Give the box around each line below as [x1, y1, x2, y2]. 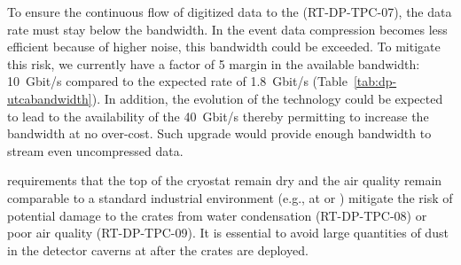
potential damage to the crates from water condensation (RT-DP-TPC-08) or [7, 206, 427, 224]
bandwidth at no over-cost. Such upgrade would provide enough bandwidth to [7, 124, 432, 143]
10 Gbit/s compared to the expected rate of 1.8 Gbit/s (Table [7, 72, 348, 90]
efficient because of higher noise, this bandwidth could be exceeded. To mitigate [7, 37, 441, 56]
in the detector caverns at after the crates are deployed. [7, 240, 309, 259]
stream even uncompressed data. [7, 141, 184, 160]
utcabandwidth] [7, 89, 92, 107]
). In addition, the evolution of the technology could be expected [91, 89, 443, 107]
